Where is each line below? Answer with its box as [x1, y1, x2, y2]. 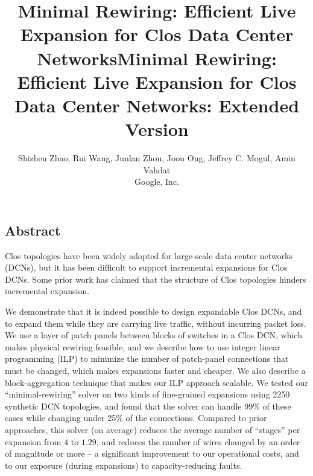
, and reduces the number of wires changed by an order [96, 435, 300, 448]
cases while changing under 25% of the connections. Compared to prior [5, 411, 267, 424]
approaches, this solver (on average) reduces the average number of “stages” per [5, 423, 300, 436]
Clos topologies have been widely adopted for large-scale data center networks [5, 249, 292, 262]
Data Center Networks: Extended [14, 92, 300, 117]
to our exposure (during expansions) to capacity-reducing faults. [5, 458, 242, 471]
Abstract [5, 220, 61, 239]
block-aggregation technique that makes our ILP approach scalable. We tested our [5, 376, 308, 388]
